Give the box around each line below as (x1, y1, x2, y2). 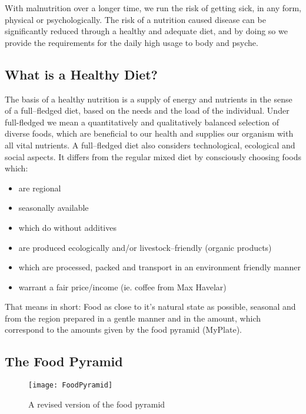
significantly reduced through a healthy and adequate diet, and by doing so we (5, 25, 288, 37)
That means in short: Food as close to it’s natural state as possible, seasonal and (5, 300, 296, 313)
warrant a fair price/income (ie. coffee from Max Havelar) (18, 280, 227, 293)
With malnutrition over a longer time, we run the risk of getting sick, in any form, (5, 2, 302, 14)
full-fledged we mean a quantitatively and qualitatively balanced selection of (5, 115, 279, 128)
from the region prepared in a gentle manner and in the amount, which (5, 312, 261, 324)
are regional (18, 181, 61, 194)
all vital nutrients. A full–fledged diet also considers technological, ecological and (5, 138, 295, 151)
